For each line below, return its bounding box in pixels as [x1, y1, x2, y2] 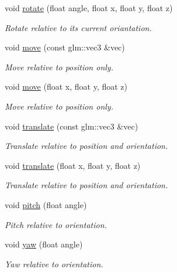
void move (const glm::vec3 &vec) [5, 41, 125, 53]
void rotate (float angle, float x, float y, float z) [5, 2, 173, 13]
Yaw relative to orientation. [5, 257, 103, 270]
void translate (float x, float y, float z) [5, 159, 141, 171]
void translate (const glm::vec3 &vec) [5, 120, 138, 132]
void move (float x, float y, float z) [5, 80, 128, 93]
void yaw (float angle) [5, 238, 83, 250]
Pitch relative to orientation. [5, 218, 107, 230]
